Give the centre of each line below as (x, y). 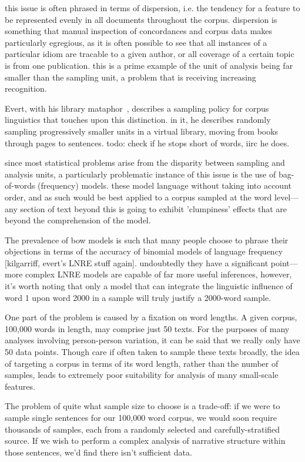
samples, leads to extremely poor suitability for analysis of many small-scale (142, 375)
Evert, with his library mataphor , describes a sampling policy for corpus (137, 108)
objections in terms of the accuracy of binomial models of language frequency (144, 251)
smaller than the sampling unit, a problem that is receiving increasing (130, 77)
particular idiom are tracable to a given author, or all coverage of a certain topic (150, 54)
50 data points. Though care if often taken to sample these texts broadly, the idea (152, 352)
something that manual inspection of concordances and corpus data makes (139, 31)
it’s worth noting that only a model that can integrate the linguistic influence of (149, 286)
